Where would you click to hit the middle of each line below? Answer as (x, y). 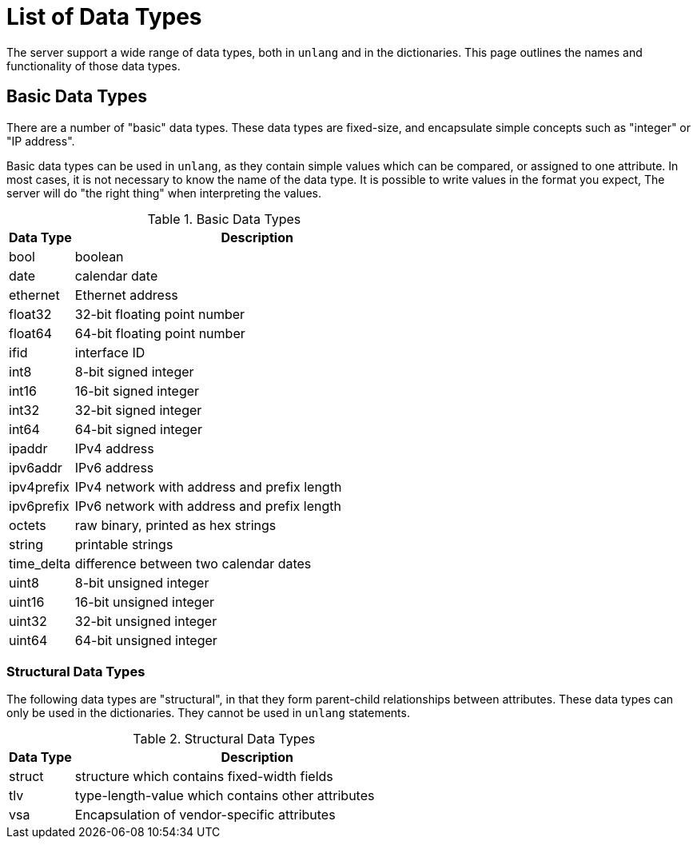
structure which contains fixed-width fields (204, 777)
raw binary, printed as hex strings (175, 525)
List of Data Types (104, 17)
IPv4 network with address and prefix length (208, 486)
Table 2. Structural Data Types (224, 739)
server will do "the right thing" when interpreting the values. (164, 193)
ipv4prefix (40, 486)
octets (28, 525)
